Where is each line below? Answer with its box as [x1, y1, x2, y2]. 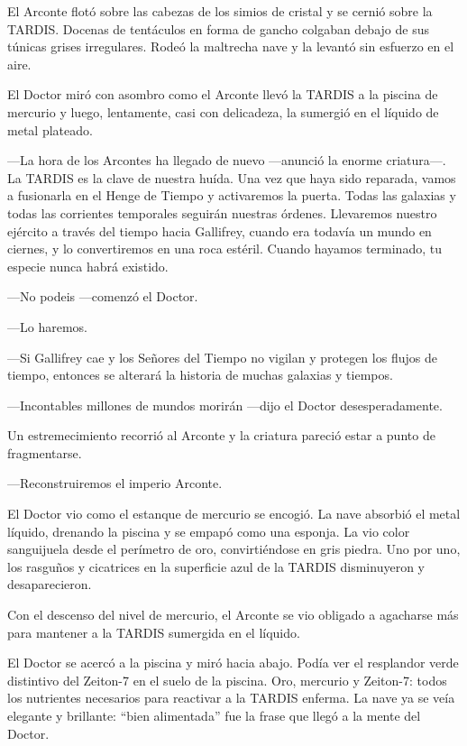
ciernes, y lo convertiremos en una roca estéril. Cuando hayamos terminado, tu [7, 239, 442, 258]
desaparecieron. [7, 575, 92, 594]
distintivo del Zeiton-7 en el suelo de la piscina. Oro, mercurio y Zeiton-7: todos [7, 670, 447, 689]
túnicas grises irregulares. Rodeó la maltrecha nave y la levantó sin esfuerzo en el [7, 37, 454, 56]
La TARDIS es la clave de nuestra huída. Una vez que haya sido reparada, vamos [7, 168, 456, 187]
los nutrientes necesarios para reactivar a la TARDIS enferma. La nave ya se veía [7, 688, 455, 707]
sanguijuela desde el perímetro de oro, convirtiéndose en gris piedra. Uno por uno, [7, 539, 461, 558]
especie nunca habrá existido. [7, 256, 169, 275]
